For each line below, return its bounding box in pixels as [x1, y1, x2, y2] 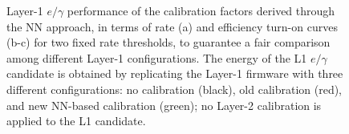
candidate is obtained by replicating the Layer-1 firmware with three [6, 65, 343, 82]
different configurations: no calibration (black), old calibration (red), [6, 80, 343, 97]
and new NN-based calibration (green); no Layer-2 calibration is [6, 96, 322, 113]
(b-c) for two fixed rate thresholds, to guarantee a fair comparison [6, 34, 331, 51]
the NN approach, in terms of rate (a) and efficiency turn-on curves [6, 18, 338, 35]
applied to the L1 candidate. [6, 112, 146, 129]
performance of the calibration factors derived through [67, 2, 335, 18]
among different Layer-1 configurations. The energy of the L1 [6, 49, 307, 66]
